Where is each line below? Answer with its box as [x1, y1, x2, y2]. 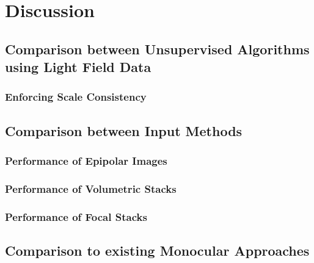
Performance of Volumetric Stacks [5, 181, 177, 196]
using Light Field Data [5, 57, 152, 76]
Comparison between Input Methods [5, 121, 243, 140]
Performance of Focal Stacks [5, 209, 147, 224]
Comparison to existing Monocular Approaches [5, 241, 310, 260]
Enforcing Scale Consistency [5, 89, 147, 104]
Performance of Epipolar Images [5, 153, 167, 168]
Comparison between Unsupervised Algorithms [5, 39, 310, 58]
